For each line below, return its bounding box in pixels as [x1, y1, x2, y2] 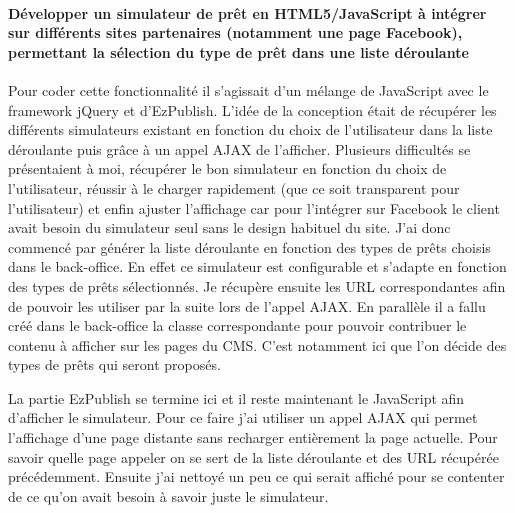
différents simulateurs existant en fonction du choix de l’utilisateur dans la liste [8, 119, 493, 140]
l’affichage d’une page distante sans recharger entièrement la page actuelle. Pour [8, 427, 498, 448]
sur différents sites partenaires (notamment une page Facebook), [8, 22, 463, 43]
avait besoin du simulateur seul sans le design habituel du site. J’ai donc [8, 217, 451, 238]
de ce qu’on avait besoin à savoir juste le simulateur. [8, 485, 329, 506]
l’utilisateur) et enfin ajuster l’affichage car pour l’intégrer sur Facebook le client [8, 197, 500, 218]
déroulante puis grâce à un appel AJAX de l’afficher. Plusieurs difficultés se [8, 138, 471, 159]
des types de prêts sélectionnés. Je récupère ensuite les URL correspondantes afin [8, 275, 506, 296]
